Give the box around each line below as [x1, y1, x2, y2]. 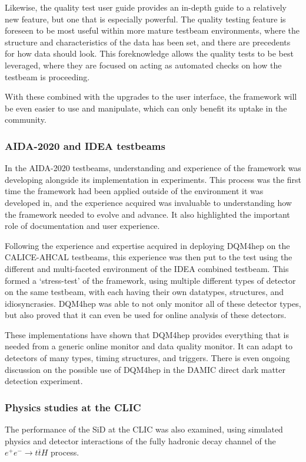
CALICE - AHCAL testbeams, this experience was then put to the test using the [5, 251, 292, 263]
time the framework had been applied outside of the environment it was [5, 185, 264, 197]
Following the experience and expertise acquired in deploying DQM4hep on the [5, 239, 290, 251]
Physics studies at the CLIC [5, 399, 141, 414]
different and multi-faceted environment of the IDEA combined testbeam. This [5, 262, 289, 274]
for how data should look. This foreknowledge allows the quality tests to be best [5, 47, 294, 60]
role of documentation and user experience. [5, 219, 160, 232]
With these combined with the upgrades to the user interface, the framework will [5, 90, 297, 103]
